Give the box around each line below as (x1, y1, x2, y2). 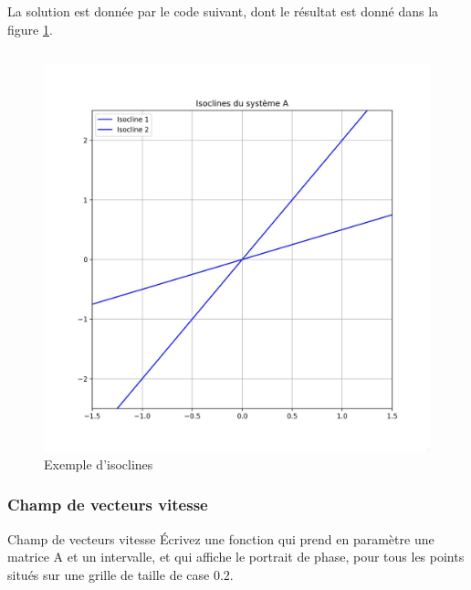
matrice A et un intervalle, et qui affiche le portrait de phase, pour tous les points (7, 547, 465, 566)
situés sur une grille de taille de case (7, 564, 210, 584)
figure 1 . (7, 19, 53, 38)
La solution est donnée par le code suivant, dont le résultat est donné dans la (7, 2, 439, 20)
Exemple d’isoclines (44, 454, 153, 473)
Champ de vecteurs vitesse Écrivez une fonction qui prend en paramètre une (7, 529, 434, 548)
